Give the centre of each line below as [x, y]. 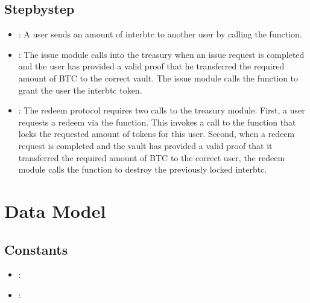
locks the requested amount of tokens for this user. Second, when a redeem [157, 134]
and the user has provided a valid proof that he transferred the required [151, 66]
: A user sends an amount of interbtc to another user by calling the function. [160, 34]
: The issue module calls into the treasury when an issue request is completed [161, 54]
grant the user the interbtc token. [80, 90]
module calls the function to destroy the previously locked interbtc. [143, 169]
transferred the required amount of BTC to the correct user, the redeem [152, 157]
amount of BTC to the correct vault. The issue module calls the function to [158, 78]
